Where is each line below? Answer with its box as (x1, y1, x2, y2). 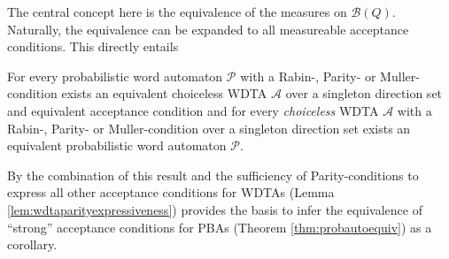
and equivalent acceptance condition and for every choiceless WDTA (7, 101, 379, 119)
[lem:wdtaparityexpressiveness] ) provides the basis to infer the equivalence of (7, 200, 422, 218)
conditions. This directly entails (7, 37, 179, 56)
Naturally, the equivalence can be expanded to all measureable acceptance (7, 19, 409, 38)
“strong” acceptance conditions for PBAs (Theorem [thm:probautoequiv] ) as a (7, 217, 432, 236)
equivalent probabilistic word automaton (7, 136, 227, 155)
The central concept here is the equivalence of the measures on (7, 3, 347, 20)
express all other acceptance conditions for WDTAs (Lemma (7, 183, 335, 202)
